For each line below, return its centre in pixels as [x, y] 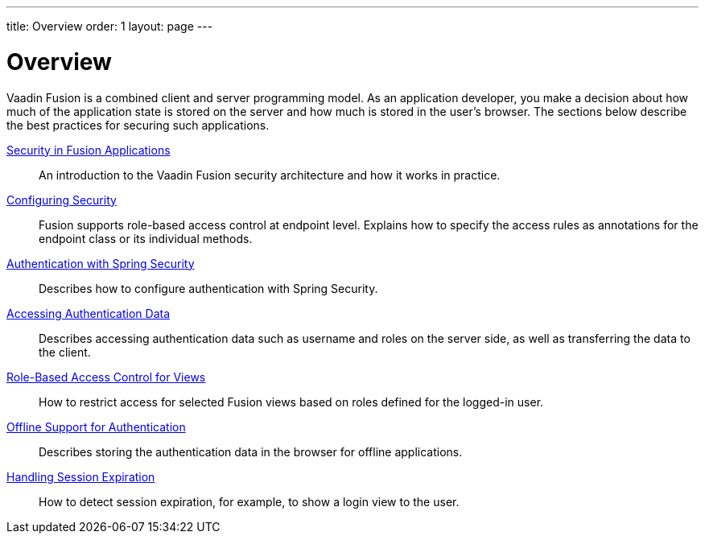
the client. [65, 352]
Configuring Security [62, 200]
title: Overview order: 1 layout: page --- [110, 26]
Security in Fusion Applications [89, 150]
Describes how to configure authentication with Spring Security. [208, 288]
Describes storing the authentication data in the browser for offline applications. [251, 451]
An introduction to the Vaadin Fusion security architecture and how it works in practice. [270, 175]
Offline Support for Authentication [96, 427]
